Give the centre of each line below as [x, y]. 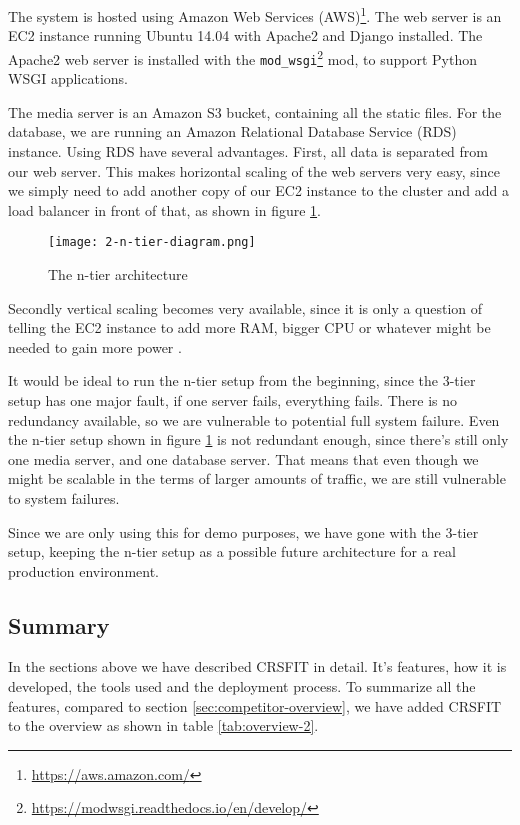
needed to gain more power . [95, 346]
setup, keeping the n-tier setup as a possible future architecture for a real [232, 551]
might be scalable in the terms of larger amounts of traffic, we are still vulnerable [257, 478]
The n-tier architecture [118, 273]
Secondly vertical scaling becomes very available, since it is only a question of [245, 307]
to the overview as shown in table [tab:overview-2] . [163, 725]
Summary [59, 624]
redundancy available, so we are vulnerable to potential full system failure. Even [254, 419]
